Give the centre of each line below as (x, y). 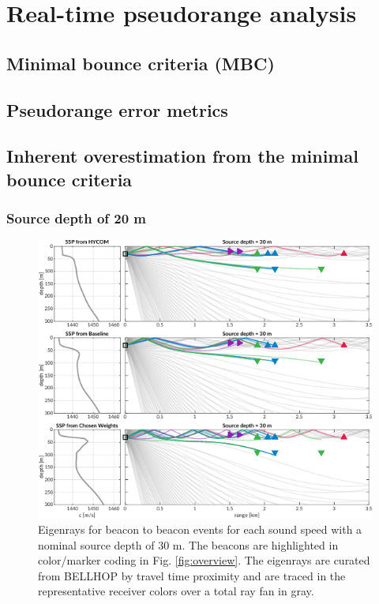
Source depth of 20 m (77, 218)
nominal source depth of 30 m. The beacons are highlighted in (188, 544)
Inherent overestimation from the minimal (182, 156)
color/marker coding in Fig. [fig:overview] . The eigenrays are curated (204, 560)
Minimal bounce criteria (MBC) (141, 63)
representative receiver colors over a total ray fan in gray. (176, 591)
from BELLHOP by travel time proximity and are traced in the (192, 575)
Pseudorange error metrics (117, 109)
